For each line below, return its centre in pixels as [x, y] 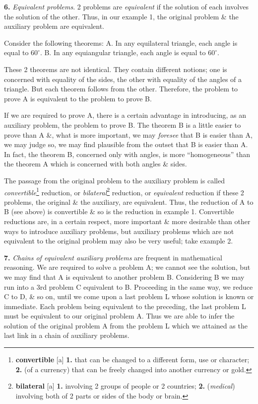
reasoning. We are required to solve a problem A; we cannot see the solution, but [127, 267]
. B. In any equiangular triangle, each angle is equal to [123, 52]
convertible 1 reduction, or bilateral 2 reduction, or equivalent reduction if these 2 [124, 191]
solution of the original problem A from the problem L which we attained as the [126, 325]
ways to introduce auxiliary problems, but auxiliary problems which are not [119, 231]
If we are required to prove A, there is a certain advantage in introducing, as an [125, 115]
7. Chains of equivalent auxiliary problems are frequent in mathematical [113, 257]
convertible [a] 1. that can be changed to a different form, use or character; [132, 360]
